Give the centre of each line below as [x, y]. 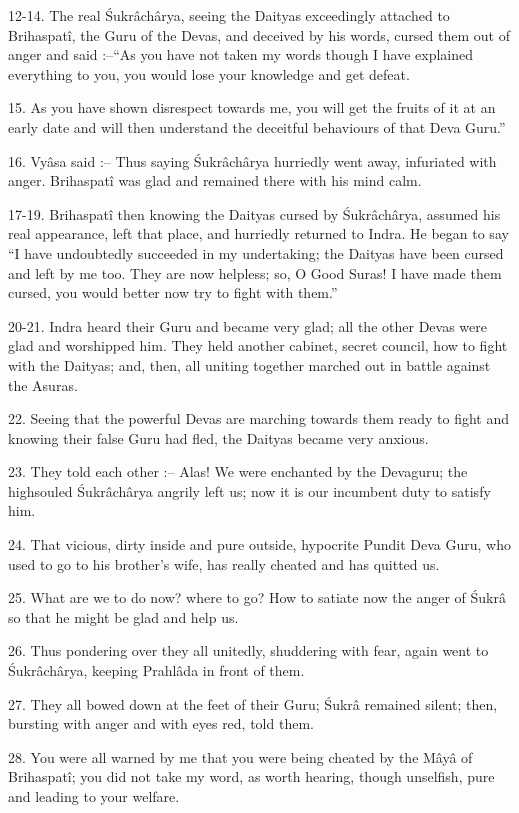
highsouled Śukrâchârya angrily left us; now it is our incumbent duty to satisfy [249, 490]
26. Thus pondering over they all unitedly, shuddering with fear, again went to [248, 650]
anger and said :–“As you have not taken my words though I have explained [241, 54]
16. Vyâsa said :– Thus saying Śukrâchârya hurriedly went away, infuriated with [252, 160]
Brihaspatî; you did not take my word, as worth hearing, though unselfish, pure [251, 776]
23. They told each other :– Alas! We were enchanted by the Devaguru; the [238, 471]
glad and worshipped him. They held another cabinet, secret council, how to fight [258, 345]
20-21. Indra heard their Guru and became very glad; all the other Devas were [247, 325]
